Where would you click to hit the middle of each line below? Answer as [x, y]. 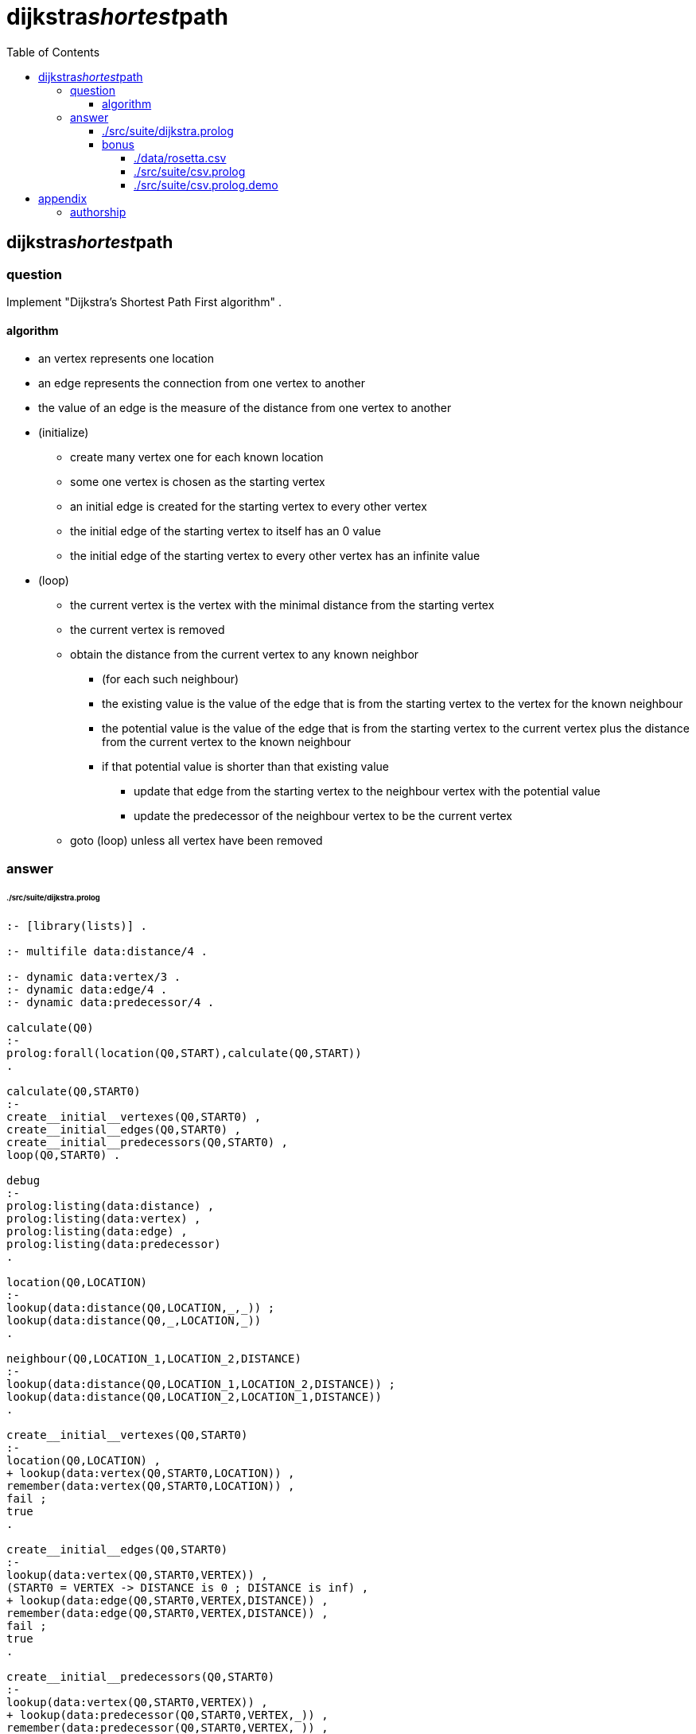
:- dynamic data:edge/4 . [87, 990]
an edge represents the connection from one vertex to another [202, 383]
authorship [98, 212]
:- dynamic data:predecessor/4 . [111, 1003]
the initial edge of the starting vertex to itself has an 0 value [226, 531]
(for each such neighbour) [171, 679]
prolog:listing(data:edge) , [97, 1232]
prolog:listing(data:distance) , [111, 1206]
